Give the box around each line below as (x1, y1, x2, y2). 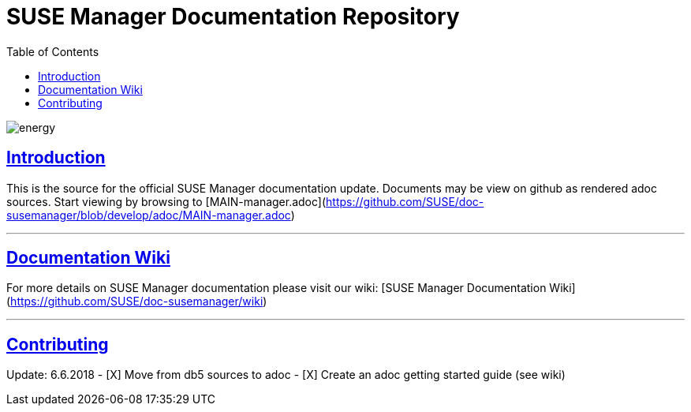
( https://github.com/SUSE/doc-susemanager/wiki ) (6, 294, 267, 309)
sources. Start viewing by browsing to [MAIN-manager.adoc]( (6, 194, 327, 208)
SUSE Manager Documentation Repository (6, 3, 460, 30)
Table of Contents (6, 44, 99, 58)
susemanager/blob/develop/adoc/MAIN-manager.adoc (6, 208, 291, 222)
